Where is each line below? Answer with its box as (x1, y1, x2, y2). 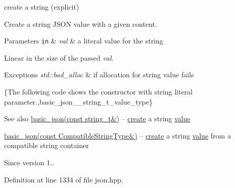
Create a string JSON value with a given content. (4, 18, 157, 29)
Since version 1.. (4, 157, 54, 167)
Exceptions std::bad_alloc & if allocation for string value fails (4, 69, 194, 80)
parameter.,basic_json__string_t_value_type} (4, 96, 153, 107)
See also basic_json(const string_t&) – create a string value (4, 113, 191, 124)
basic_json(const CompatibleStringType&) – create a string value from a (4, 130, 231, 140)
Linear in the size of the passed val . (4, 52, 114, 63)
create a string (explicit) (4, 2, 79, 12)
